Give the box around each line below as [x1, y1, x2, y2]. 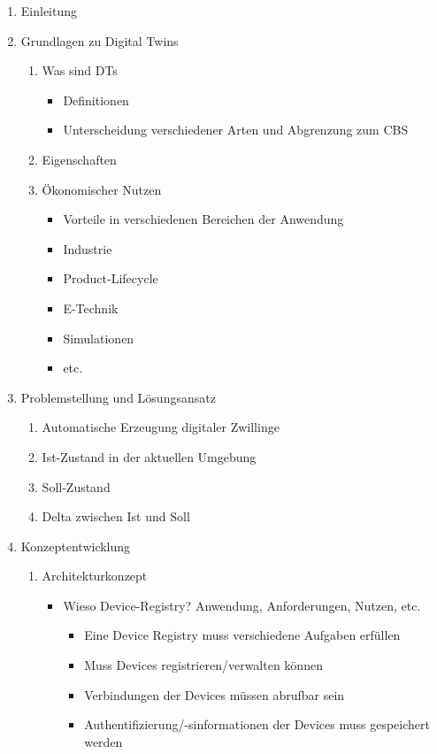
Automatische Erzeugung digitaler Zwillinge [42, 418, 280, 436]
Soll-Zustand [42, 477, 111, 496]
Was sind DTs [42, 61, 118, 80]
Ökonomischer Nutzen [42, 180, 162, 198]
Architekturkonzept [42, 566, 148, 585]
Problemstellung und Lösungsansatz [20, 388, 216, 406]
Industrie [63, 239, 112, 258]
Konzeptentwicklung [20, 536, 131, 555]
